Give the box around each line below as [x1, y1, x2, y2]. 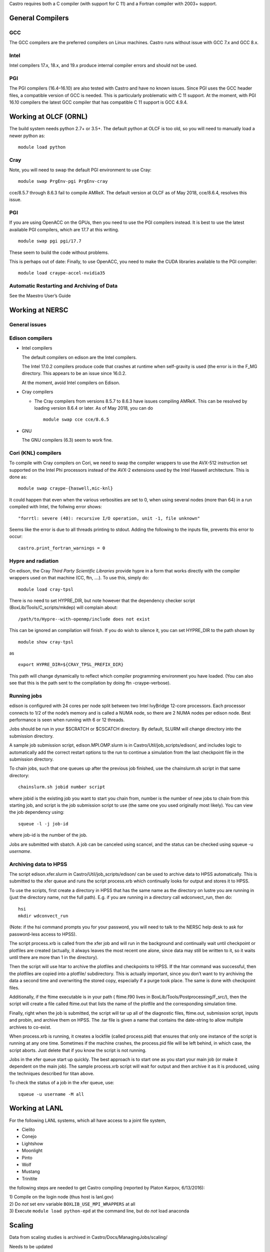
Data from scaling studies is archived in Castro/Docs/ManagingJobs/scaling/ [9, 1234, 167, 1240]
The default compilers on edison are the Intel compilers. [21, 354, 137, 360]
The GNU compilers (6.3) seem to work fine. [21, 437, 113, 443]
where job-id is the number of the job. [9, 832, 87, 838]
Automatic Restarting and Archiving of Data [9, 282, 117, 289]
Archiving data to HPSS [9, 860, 67, 867]
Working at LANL [9, 1104, 63, 1113]
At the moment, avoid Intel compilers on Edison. [21, 380, 120, 386]
